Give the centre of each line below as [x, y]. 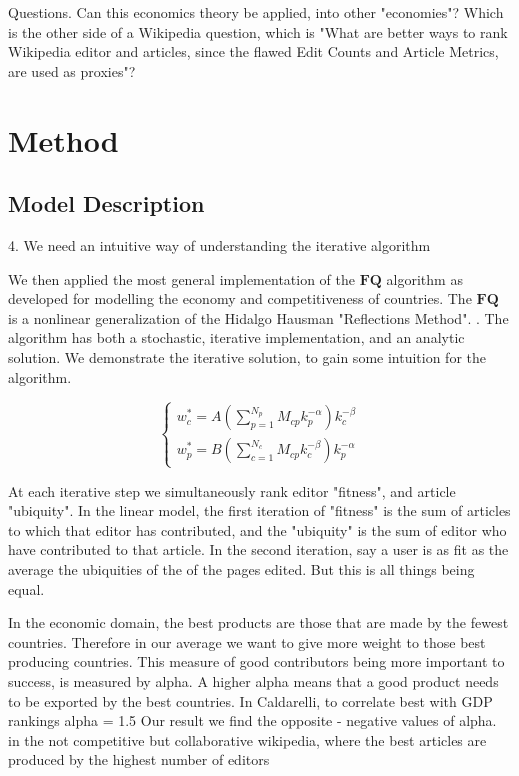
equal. [26, 588]
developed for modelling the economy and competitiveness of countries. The [240, 298]
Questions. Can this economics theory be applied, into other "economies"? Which [256, 12]
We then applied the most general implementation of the [182, 278]
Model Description [106, 203]
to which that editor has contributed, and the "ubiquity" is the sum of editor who [257, 529]
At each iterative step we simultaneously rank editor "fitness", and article [232, 490]
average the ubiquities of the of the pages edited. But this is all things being [241, 569]
